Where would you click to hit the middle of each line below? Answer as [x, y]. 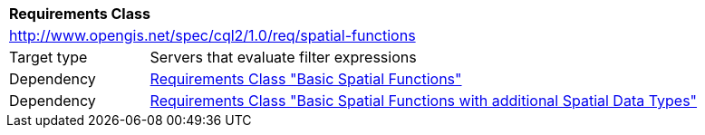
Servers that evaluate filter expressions [283, 57]
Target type [48, 57]
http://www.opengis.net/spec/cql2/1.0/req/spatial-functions [212, 35]
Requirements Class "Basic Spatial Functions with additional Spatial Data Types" [424, 101]
